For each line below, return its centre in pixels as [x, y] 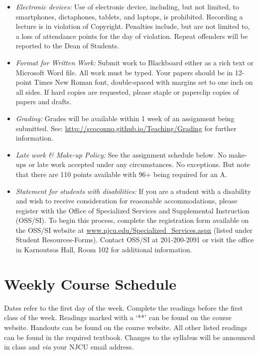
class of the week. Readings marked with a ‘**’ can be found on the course [118, 317]
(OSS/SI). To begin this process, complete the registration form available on [132, 220]
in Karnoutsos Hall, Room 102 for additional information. [104, 250]
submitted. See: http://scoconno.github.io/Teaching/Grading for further [126, 128]
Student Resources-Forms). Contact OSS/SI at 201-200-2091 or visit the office [135, 240]
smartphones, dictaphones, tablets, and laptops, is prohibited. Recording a [129, 16]
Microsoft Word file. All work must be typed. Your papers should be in [124, 72]
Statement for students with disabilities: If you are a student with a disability [133, 191]
